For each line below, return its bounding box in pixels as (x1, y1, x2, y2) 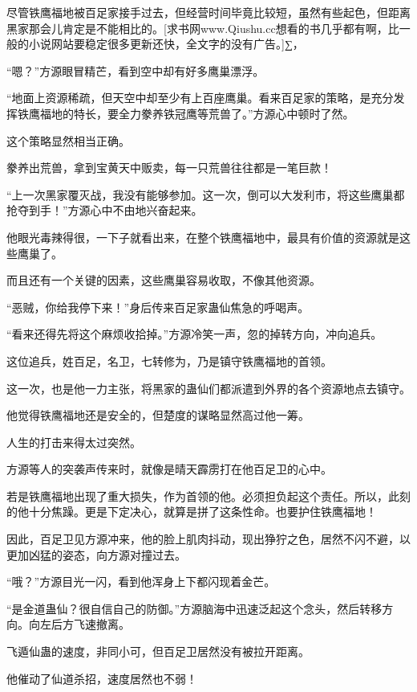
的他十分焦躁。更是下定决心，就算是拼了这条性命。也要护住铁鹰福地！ (6, 503, 377, 520)
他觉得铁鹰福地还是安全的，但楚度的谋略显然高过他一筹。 (6, 407, 310, 424)
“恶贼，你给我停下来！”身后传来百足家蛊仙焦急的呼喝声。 (6, 298, 310, 315)
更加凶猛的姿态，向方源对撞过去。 (6, 546, 186, 563)
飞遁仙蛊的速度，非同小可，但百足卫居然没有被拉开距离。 (6, 643, 310, 660)
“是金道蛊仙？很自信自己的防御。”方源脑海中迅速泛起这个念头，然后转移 (6, 600, 383, 616)
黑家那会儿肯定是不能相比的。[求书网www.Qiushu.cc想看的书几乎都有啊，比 (6, 19, 399, 36)
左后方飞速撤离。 (39, 616, 130, 633)
